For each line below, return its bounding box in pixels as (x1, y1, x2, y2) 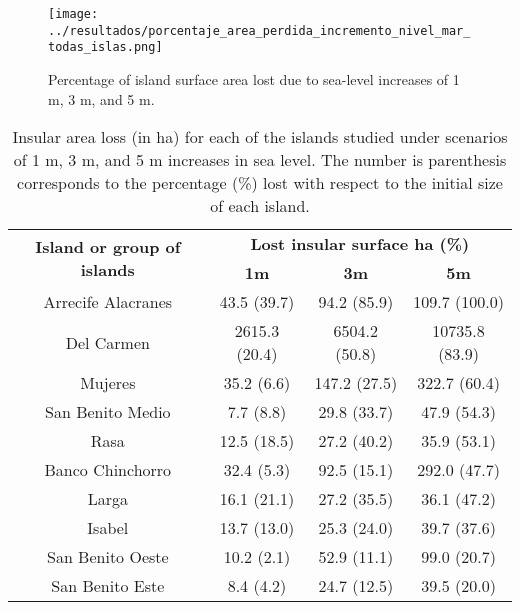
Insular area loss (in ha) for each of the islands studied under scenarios (12, 125, 508, 149)
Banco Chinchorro (44, 458, 172, 482)
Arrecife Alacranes (43, 290, 173, 314)
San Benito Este (51, 574, 165, 598)
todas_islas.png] (48, 40, 163, 55)
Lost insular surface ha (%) (250, 232, 470, 256)
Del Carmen (65, 330, 150, 354)
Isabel (87, 516, 129, 540)
